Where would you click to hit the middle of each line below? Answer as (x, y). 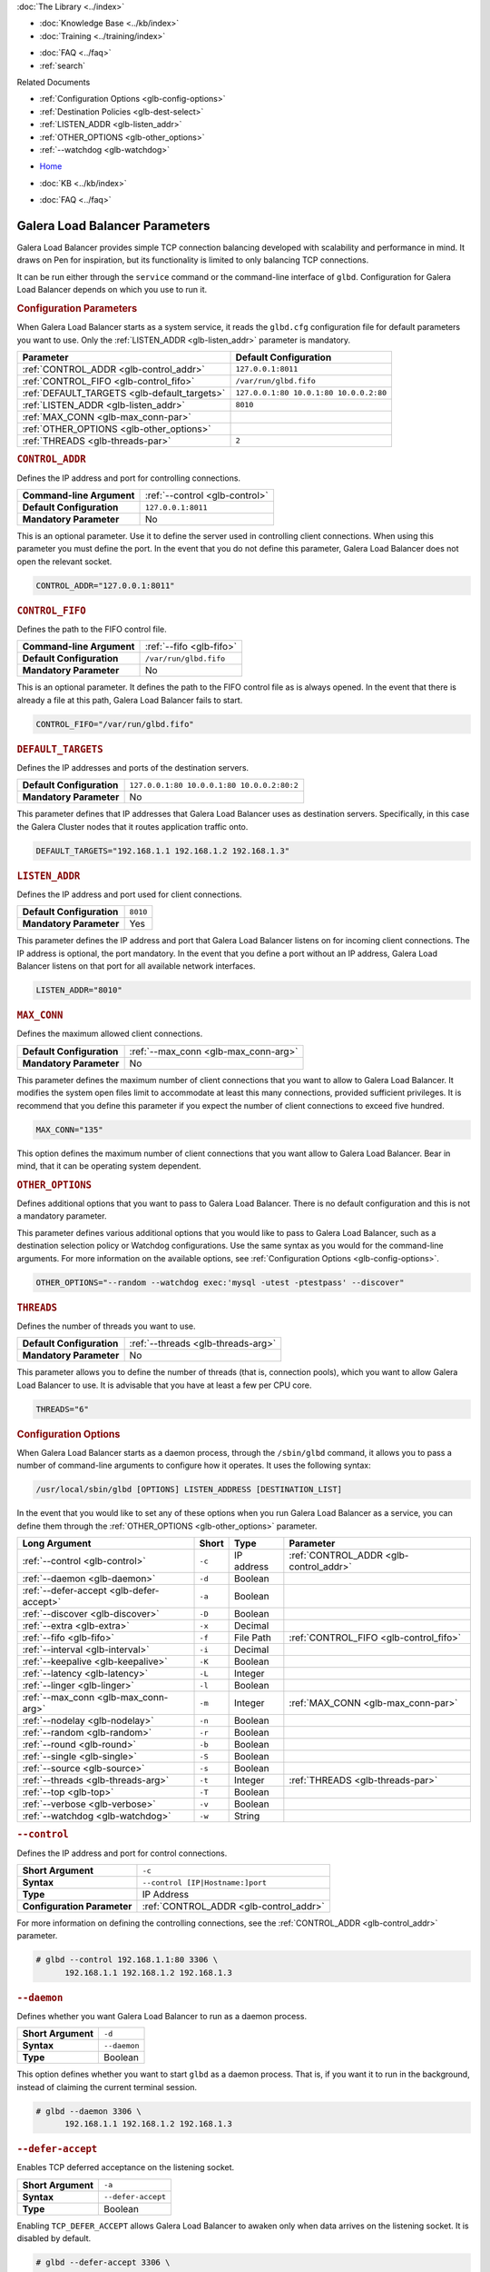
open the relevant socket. (64, 561)
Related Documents (54, 82)
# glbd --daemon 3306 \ (89, 2111)
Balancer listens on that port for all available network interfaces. (136, 966)
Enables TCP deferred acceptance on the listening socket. (126, 2167)
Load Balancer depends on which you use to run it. (112, 290)
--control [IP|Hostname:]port (205, 1883)
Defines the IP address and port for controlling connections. (128, 478)
